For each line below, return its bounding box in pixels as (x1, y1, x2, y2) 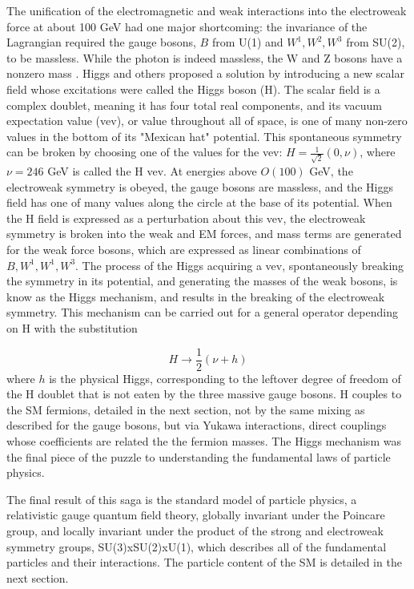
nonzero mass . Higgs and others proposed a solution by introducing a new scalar (6, 65, 404, 82)
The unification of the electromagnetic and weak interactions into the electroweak (6, 2, 407, 18)
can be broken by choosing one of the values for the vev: (6, 143, 283, 160)
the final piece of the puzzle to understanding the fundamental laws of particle (6, 448, 391, 465)
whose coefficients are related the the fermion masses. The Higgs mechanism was (6, 433, 401, 450)
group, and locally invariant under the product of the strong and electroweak (6, 522, 384, 539)
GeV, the (309, 163, 353, 180)
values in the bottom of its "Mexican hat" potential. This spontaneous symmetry (6, 127, 402, 144)
